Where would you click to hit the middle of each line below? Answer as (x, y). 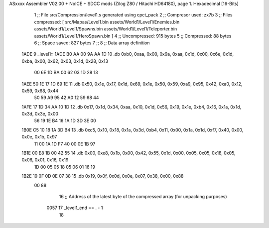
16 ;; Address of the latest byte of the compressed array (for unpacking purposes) (143, 196)
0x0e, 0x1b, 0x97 (39, 137)
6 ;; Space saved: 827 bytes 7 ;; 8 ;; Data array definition (92, 43)
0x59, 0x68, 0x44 (40, 91)
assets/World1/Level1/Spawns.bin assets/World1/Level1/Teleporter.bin (106, 29)
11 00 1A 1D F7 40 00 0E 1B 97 (65, 144)
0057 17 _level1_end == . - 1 (75, 208)
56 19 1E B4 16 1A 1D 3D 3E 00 (65, 121)
